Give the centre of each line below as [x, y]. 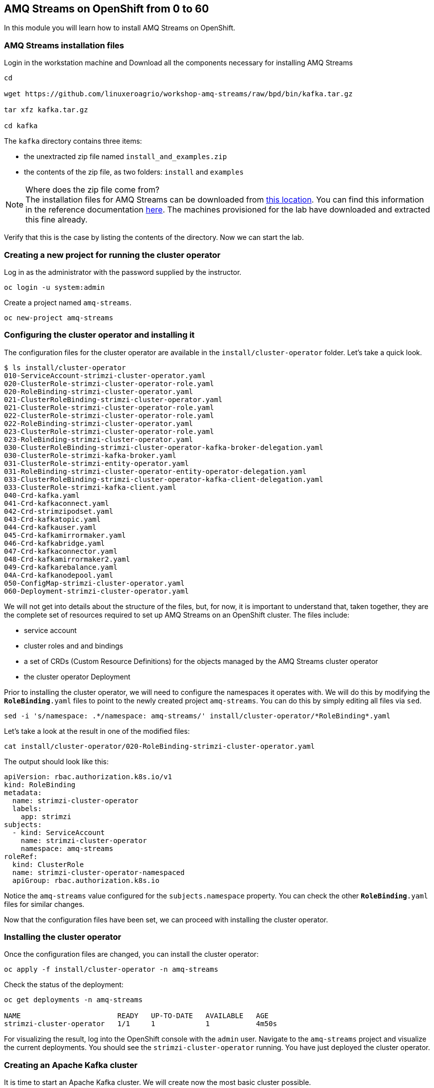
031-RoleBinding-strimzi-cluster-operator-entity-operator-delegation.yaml [155, 471]
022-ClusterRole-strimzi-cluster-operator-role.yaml [109, 415]
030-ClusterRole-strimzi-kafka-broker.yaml [90, 455]
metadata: [23, 792]
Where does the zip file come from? [92, 190]
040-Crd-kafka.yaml [42, 495]
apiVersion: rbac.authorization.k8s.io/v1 [88, 776]
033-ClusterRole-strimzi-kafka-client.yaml [90, 487]
